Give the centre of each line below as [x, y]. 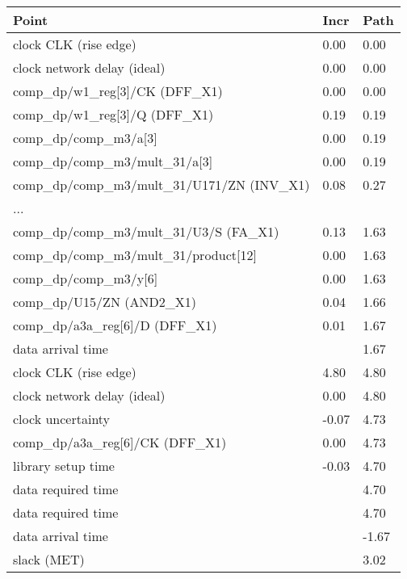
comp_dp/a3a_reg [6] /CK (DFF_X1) [120, 442]
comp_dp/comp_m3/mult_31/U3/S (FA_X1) [146, 231]
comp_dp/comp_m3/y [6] [86, 278]
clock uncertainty [62, 419]
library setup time [64, 466]
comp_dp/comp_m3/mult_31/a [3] [113, 161]
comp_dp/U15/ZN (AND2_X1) [105, 302]
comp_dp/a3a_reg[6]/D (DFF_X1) [115, 325]
